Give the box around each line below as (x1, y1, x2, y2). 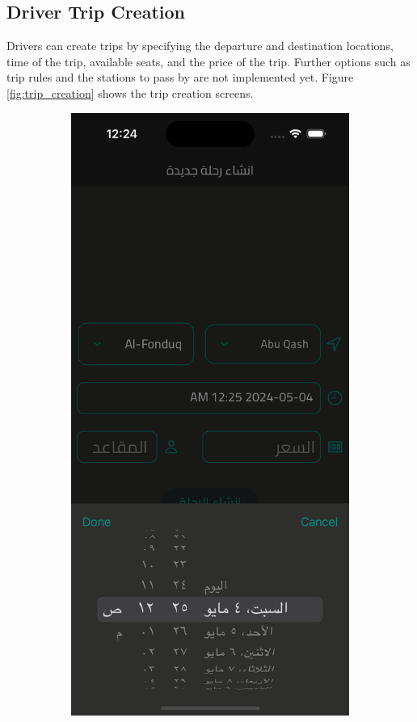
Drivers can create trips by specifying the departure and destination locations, (6, 37, 394, 54)
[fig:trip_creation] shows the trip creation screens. (6, 84, 254, 101)
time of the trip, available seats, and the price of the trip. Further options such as (6, 52, 411, 69)
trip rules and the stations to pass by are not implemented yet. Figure (6, 69, 354, 86)
